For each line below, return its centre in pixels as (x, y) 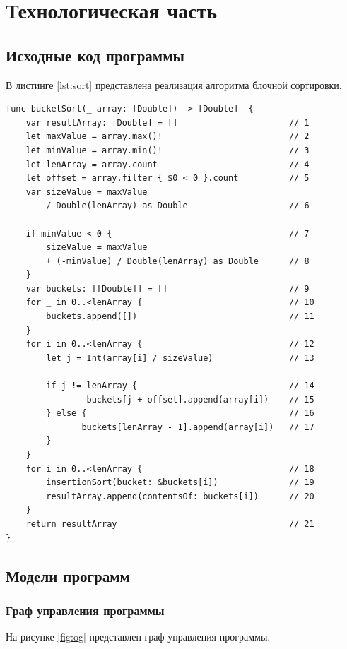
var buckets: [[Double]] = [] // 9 (167, 288)
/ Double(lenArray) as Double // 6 (178, 206)
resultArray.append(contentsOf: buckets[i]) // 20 (180, 496)
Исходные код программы (95, 55)
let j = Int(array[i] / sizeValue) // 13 (180, 358)
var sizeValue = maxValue (87, 192)
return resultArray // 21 (170, 524)
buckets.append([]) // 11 (180, 317)
